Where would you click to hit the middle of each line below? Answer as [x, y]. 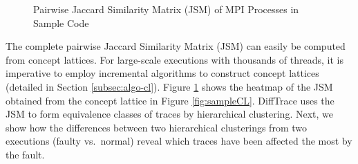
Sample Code [61, 22]
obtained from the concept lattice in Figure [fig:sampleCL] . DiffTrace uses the [170, 100]
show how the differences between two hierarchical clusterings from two [156, 127]
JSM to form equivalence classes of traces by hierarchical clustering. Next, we [169, 114]
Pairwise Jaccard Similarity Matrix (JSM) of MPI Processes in [166, 9]
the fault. [25, 154]
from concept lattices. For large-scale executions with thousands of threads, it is [175, 59]
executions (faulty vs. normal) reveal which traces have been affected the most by [179, 141]
